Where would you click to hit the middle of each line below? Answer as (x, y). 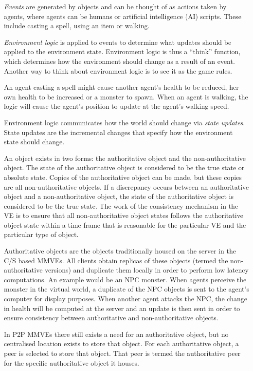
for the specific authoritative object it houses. (72, 362)
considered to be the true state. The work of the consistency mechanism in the (121, 205)
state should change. (34, 142)
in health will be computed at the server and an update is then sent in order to (122, 308)
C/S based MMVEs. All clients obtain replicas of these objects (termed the (116, 260)
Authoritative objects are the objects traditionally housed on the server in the (120, 251)
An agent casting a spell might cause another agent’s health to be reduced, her (121, 87)
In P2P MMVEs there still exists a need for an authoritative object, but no (116, 334)
